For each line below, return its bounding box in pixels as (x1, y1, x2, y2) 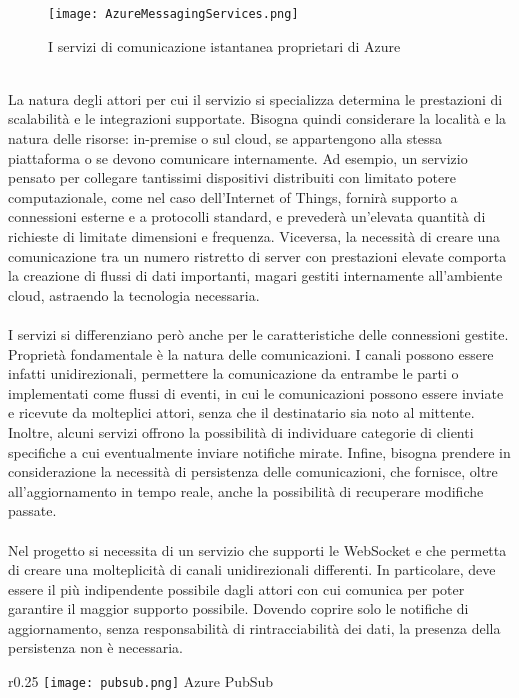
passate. (8, 500, 57, 521)
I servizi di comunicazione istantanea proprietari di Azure (48, 35, 401, 56)
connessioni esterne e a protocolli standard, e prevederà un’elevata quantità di (8, 206, 486, 227)
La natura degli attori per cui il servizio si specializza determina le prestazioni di (8, 88, 503, 109)
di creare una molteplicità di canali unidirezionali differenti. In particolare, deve (8, 559, 496, 580)
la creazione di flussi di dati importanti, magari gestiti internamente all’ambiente (8, 265, 503, 286)
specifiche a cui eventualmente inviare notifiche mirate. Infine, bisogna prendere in (8, 441, 511, 462)
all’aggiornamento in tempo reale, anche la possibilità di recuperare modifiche (8, 480, 484, 501)
